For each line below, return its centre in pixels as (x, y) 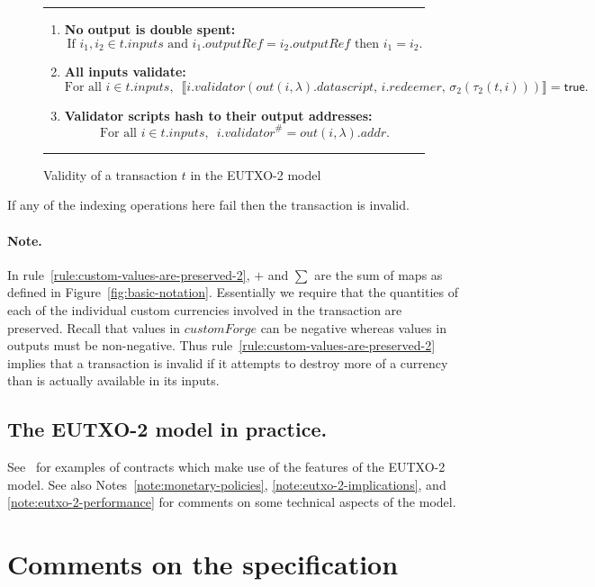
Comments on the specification (203, 564)
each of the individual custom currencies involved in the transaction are (205, 309)
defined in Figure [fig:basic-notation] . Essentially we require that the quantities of (233, 292)
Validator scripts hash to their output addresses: (218, 115)
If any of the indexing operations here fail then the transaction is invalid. (208, 205)
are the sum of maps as (379, 274)
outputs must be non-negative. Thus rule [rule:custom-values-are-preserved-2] (221, 345)
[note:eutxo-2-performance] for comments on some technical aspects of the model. (232, 502)
